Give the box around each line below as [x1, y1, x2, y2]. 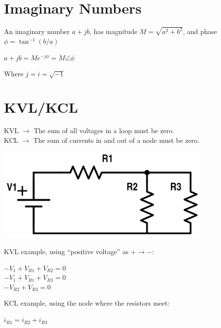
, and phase [183, 26, 217, 36]
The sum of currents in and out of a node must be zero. [33, 135, 200, 145]
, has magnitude [90, 26, 138, 36]
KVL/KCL [4, 97, 78, 117]
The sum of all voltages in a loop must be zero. [34, 125, 174, 135]
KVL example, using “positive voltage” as [4, 246, 129, 257]
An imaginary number [4, 26, 70, 36]
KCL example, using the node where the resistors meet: [4, 298, 170, 308]
